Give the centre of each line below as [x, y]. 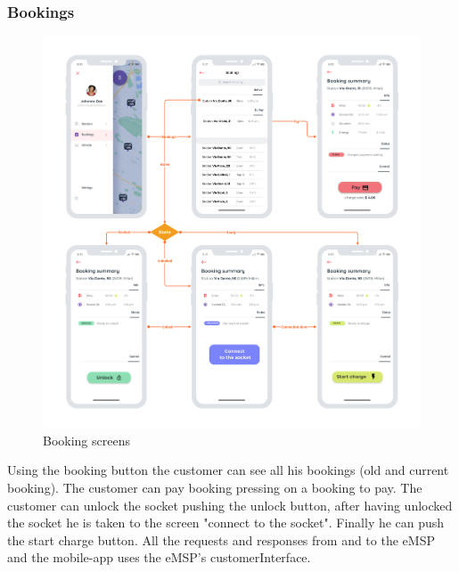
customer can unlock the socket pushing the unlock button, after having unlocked [230, 505]
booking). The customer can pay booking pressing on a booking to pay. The [215, 487]
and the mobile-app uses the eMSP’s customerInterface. [159, 557]
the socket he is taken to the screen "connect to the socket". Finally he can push [226, 523]
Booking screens [86, 440]
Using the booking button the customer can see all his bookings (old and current [228, 470]
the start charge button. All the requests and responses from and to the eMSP [221, 539]
